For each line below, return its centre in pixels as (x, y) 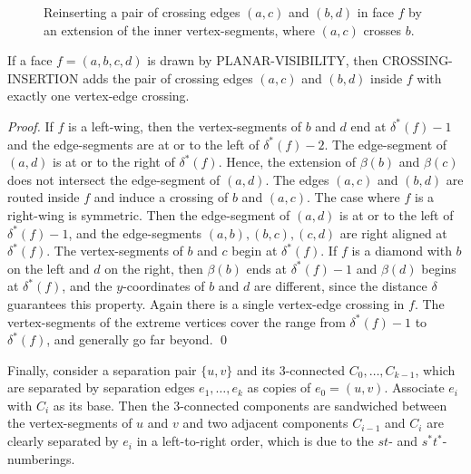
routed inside (44, 197)
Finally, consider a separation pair (102, 369)
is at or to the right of (114, 162)
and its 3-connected (291, 369)
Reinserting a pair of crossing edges (142, 12)
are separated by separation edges (101, 387)
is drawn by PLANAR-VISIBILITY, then (263, 60)
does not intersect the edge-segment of (114, 179)
